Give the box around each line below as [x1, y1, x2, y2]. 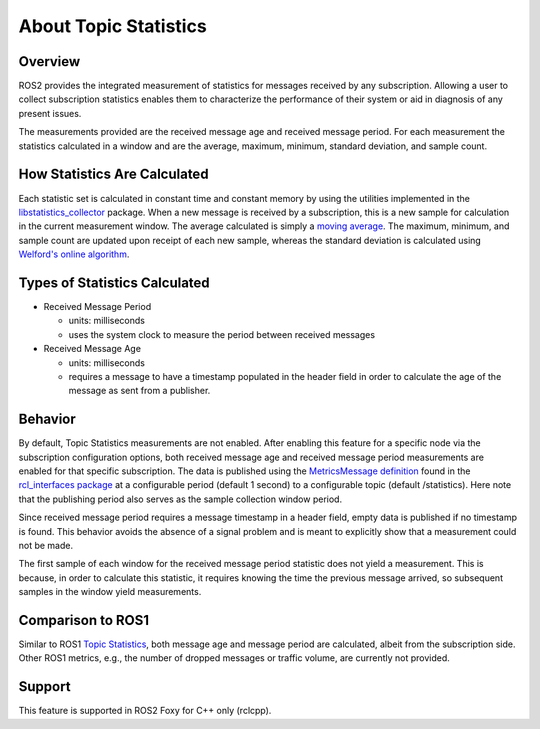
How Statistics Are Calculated [18, 166, 209, 183]
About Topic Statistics [18, 15, 207, 37]
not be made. [18, 539, 74, 551]
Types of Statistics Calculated [18, 274, 210, 291]
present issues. [18, 107, 82, 119]
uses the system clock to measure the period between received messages [68, 328, 375, 340]
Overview [18, 53, 81, 70]
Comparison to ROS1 [18, 611, 150, 629]
